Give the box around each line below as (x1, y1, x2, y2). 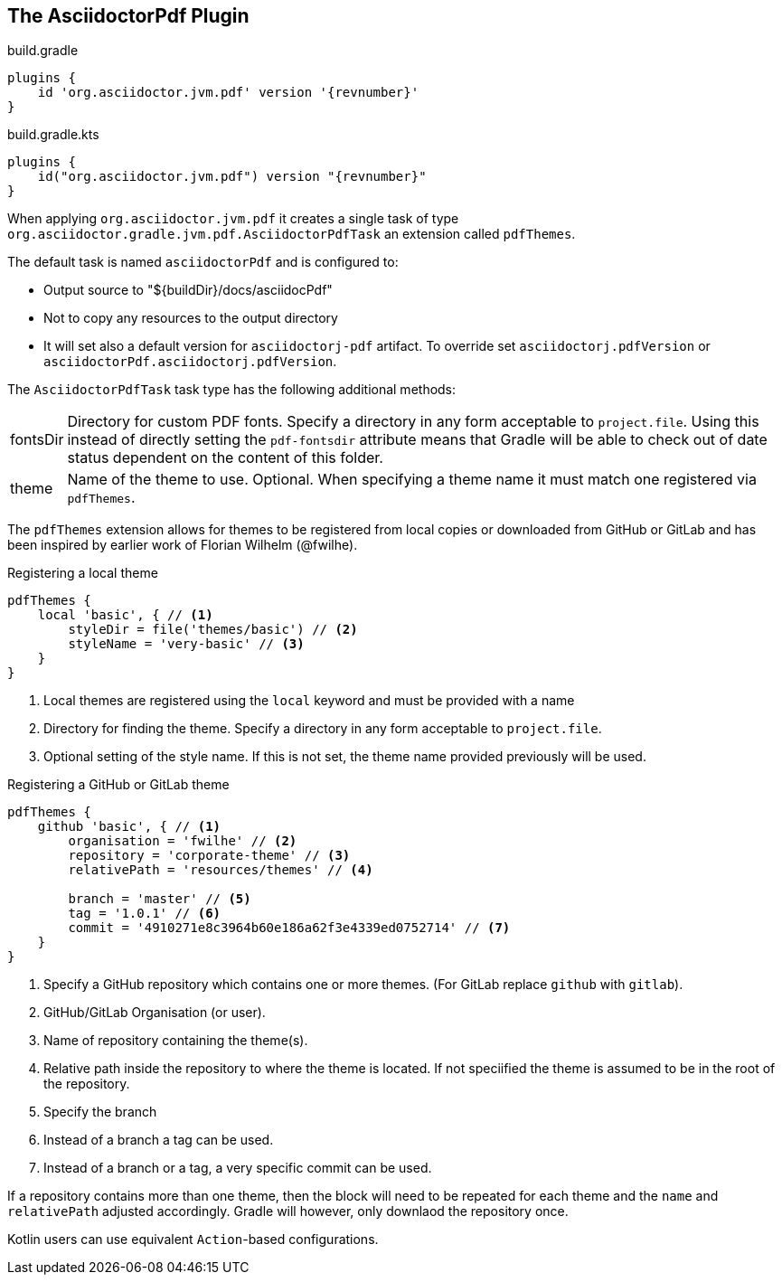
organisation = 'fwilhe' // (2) (68, 834, 297, 849)
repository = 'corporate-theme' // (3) (68, 848, 351, 863)
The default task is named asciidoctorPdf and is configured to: (7, 254, 399, 270)
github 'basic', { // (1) (37, 819, 221, 834)
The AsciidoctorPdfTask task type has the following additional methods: (7, 382, 457, 398)
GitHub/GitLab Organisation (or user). (43, 1004, 266, 1021)
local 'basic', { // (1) (37, 608, 213, 623)
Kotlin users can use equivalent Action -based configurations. (7, 1231, 379, 1248)
